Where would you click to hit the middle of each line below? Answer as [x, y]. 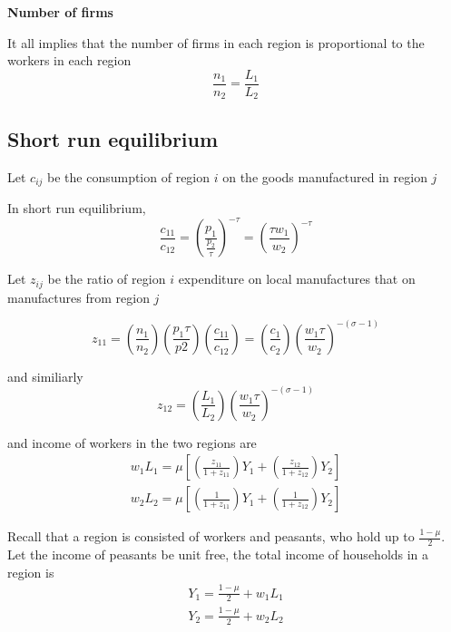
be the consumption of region [129, 176]
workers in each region [69, 60]
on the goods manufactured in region [325, 176]
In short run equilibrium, [77, 207]
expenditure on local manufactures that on [297, 279]
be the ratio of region [107, 279]
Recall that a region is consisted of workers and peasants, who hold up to [211, 536]
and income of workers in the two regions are [132, 442]
